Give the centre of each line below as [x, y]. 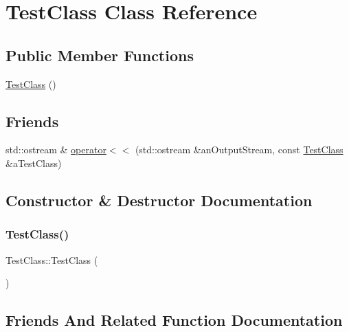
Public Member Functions [100, 55]
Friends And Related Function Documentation [174, 320]
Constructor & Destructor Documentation [159, 200]
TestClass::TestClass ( [52, 259]
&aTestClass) [34, 163]
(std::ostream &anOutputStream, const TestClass [239, 150]
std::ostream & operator [56, 150]
